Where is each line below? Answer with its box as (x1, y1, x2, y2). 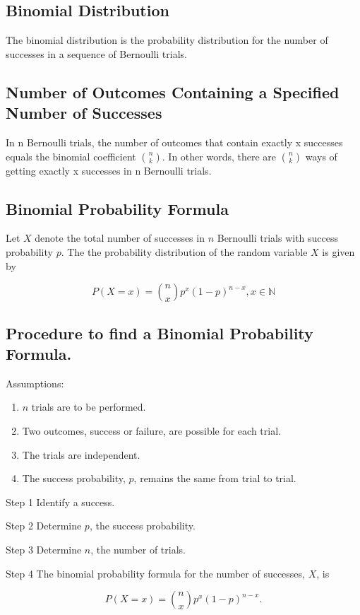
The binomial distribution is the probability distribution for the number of (6, 33, 328, 47)
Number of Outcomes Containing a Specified (6, 81, 340, 102)
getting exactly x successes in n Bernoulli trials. (6, 163, 212, 177)
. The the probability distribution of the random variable (61, 244, 308, 259)
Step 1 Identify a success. (6, 494, 115, 509)
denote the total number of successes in (35, 230, 205, 245)
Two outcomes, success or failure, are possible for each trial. (22, 423, 281, 438)
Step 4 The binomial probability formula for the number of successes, (6, 566, 305, 580)
